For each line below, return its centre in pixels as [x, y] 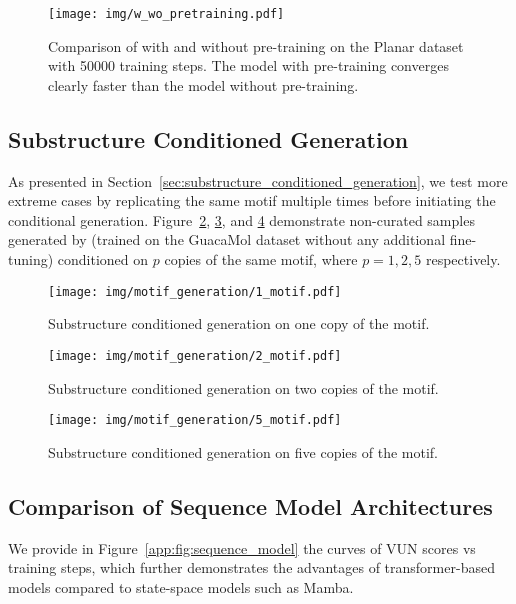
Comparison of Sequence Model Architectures [250, 505]
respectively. [463, 259]
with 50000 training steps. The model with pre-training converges [248, 65]
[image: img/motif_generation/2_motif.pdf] [195, 355]
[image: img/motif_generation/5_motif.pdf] [195, 420]
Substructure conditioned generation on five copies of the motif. [243, 451]
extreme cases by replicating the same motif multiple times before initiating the [252, 200]
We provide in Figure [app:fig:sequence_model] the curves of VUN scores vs [242, 547]
